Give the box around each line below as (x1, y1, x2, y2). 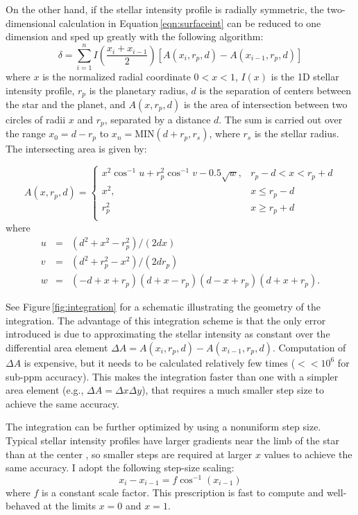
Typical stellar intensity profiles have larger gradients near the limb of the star (6, 433, 339, 447)
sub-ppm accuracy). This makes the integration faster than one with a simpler (6, 369, 339, 383)
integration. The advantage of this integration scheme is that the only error (6, 313, 326, 327)
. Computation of (272, 340, 346, 354)
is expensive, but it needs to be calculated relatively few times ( (24, 355, 296, 369)
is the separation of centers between (199, 82, 351, 97)
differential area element (6, 340, 108, 354)
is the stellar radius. (254, 126, 339, 141)
